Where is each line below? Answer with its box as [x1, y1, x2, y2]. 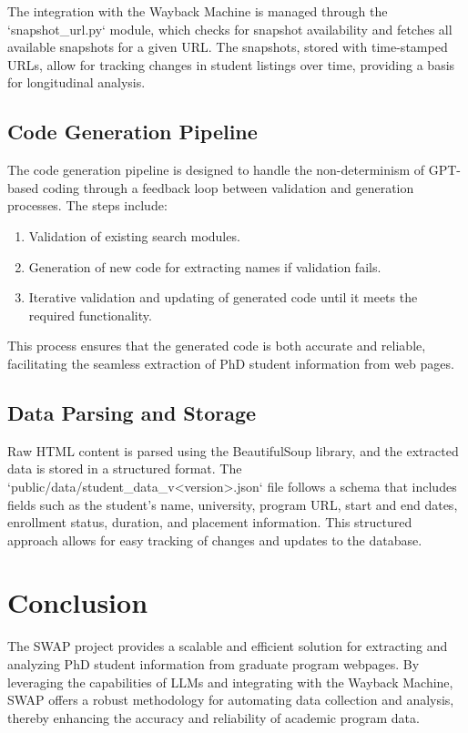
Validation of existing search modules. [28, 226, 240, 245]
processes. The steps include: [7, 196, 168, 215]
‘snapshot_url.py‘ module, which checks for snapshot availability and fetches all [7, 19, 453, 38]
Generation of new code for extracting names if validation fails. [28, 257, 382, 276]
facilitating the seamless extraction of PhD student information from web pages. [7, 353, 454, 372]
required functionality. [28, 305, 152, 324]
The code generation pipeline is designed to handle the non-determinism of [7, 160, 425, 179]
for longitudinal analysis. [7, 73, 146, 92]
